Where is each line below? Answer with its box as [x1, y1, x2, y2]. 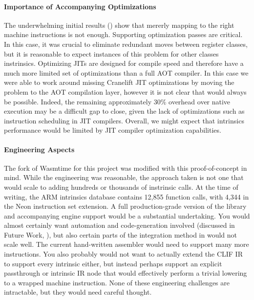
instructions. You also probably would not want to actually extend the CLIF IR [4, 249, 243, 259]
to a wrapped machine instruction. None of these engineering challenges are [4, 277, 230, 287]
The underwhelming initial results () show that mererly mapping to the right [4, 20, 234, 30]
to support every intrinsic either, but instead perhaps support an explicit [4, 258, 222, 268]
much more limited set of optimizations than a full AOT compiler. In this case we [4, 67, 249, 78]
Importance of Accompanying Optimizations [4, 1, 156, 11]
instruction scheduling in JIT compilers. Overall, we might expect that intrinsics [4, 115, 244, 125]
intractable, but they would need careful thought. [4, 287, 152, 297]
